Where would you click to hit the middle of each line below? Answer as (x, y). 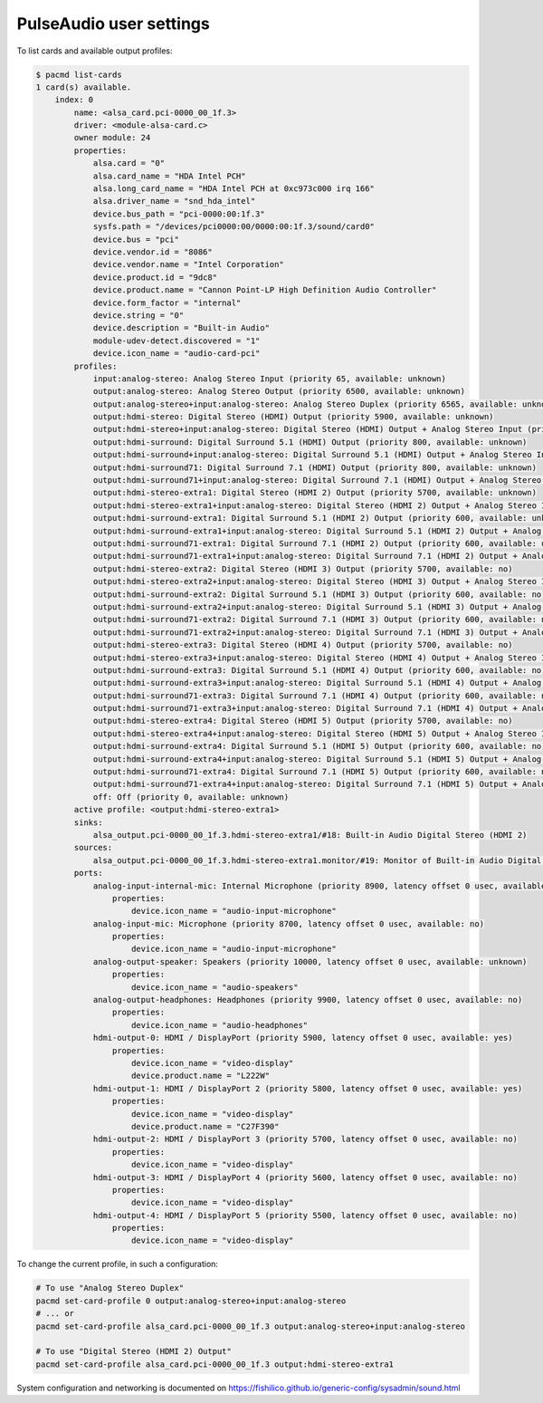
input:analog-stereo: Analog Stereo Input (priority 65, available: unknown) (270, 379)
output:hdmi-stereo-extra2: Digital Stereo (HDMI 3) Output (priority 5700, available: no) (303, 569)
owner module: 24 (112, 138)
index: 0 (74, 100)
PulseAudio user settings (113, 24)
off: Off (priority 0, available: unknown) (191, 797)
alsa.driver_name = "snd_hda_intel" (174, 201)
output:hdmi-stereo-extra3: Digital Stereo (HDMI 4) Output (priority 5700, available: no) (303, 645)
